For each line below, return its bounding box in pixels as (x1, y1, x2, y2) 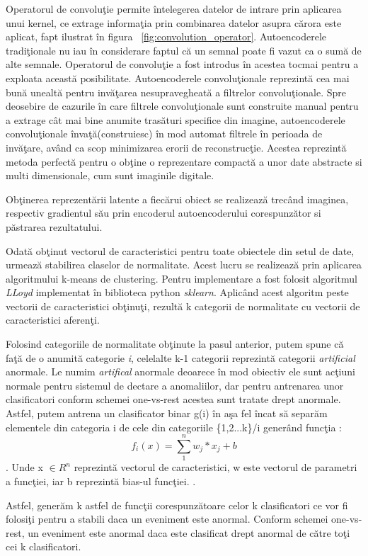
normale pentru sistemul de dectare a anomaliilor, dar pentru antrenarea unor (6, 378, 344, 392)
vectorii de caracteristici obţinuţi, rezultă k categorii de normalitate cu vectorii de (6, 298, 360, 313)
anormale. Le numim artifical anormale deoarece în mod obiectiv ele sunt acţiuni (6, 364, 355, 379)
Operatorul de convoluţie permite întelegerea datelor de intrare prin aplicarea (6, 1, 342, 16)
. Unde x (6, 460, 43, 475)
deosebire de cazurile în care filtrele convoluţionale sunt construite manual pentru (6, 98, 359, 113)
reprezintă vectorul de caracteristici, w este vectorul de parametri (74, 460, 357, 475)
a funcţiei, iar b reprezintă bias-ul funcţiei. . (6, 473, 196, 488)
